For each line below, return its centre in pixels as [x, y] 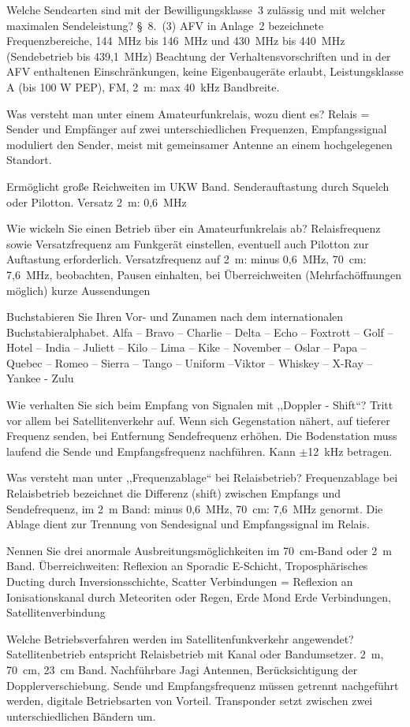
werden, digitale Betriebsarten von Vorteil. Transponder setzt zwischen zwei [190, 701]
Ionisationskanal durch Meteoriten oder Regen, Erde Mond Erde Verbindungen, [199, 597]
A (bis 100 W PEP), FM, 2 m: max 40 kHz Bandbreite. [143, 86]
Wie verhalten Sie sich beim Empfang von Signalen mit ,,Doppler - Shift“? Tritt [200, 405]
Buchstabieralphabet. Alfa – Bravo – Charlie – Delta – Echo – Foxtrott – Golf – [200, 332]
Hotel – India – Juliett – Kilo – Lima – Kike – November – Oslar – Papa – [186, 347]
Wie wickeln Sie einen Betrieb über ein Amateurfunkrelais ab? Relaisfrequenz [194, 228]
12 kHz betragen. [350, 451]
